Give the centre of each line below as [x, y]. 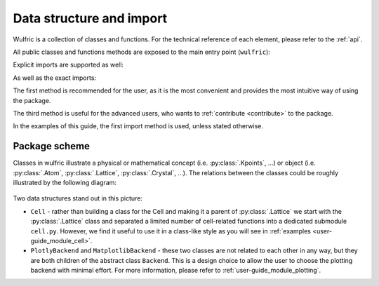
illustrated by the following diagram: [65, 182]
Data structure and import [90, 18]
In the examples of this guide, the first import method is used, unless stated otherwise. [138, 126]
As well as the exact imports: [55, 78]
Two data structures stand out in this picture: [78, 198]
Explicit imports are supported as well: [68, 65]
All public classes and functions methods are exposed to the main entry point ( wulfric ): [141, 52]
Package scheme [52, 146]
